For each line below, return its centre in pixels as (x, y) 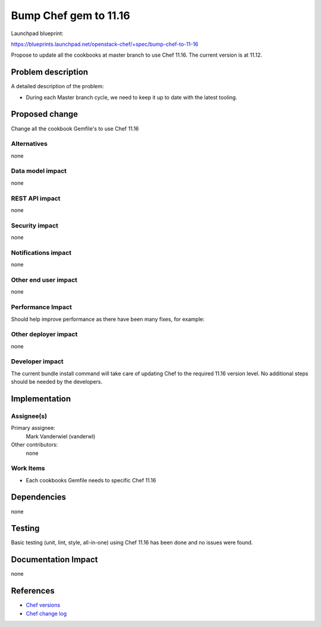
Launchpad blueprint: (37, 33)
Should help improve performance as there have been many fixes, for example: (108, 319)
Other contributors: (34, 445)
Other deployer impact (44, 335)
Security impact (35, 225)
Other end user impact (44, 280)
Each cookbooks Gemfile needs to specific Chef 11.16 (91, 480)
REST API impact (36, 198)
